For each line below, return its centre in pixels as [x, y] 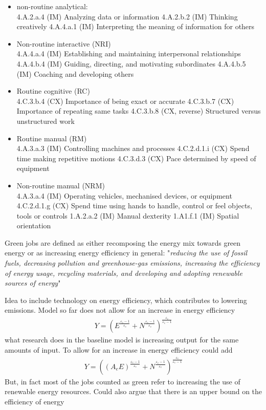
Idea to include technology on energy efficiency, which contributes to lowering [126, 300]
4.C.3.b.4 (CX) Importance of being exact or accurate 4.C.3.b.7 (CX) [125, 101]
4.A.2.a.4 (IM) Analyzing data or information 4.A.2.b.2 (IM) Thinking [127, 16]
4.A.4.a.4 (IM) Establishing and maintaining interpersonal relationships [129, 53]
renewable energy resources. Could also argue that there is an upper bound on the [134, 391]
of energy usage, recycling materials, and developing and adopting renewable [124, 273]
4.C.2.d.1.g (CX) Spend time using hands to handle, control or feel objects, [134, 206]
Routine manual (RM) [52, 138]
